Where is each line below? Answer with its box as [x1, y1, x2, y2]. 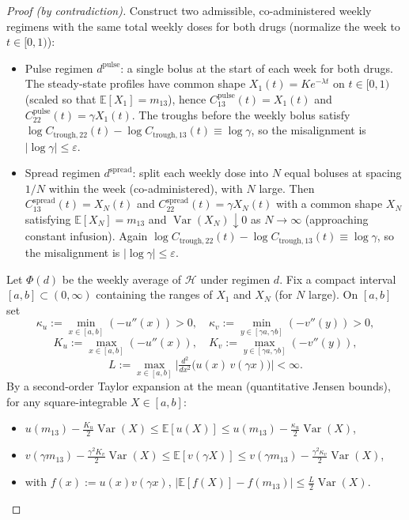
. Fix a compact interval [279, 270, 396, 287]
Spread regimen [25, 164, 100, 181]
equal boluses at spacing [284, 164, 402, 181]
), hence [168, 90, 206, 107]
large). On [309, 286, 358, 303]
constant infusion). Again [25, 228, 148, 244]
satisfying [25, 210, 71, 227]
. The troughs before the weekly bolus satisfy [131, 106, 350, 122]
